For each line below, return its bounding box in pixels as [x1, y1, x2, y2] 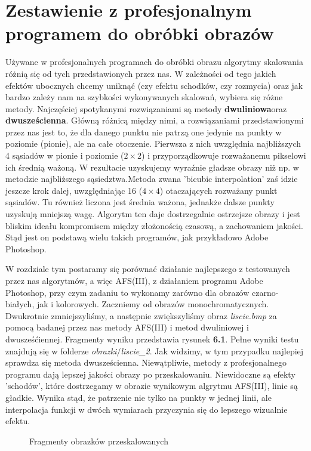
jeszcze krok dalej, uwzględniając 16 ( [5, 184, 143, 196]
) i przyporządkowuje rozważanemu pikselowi [141, 149, 306, 162]
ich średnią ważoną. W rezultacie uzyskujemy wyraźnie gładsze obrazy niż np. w [5, 160, 299, 173]
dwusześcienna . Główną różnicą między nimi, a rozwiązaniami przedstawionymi [5, 114, 304, 126]
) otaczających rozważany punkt [159, 184, 278, 196]
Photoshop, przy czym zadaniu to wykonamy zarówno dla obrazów [5, 286, 250, 298]
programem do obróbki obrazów [5, 21, 274, 45]
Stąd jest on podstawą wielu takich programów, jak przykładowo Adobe [5, 231, 269, 243]
